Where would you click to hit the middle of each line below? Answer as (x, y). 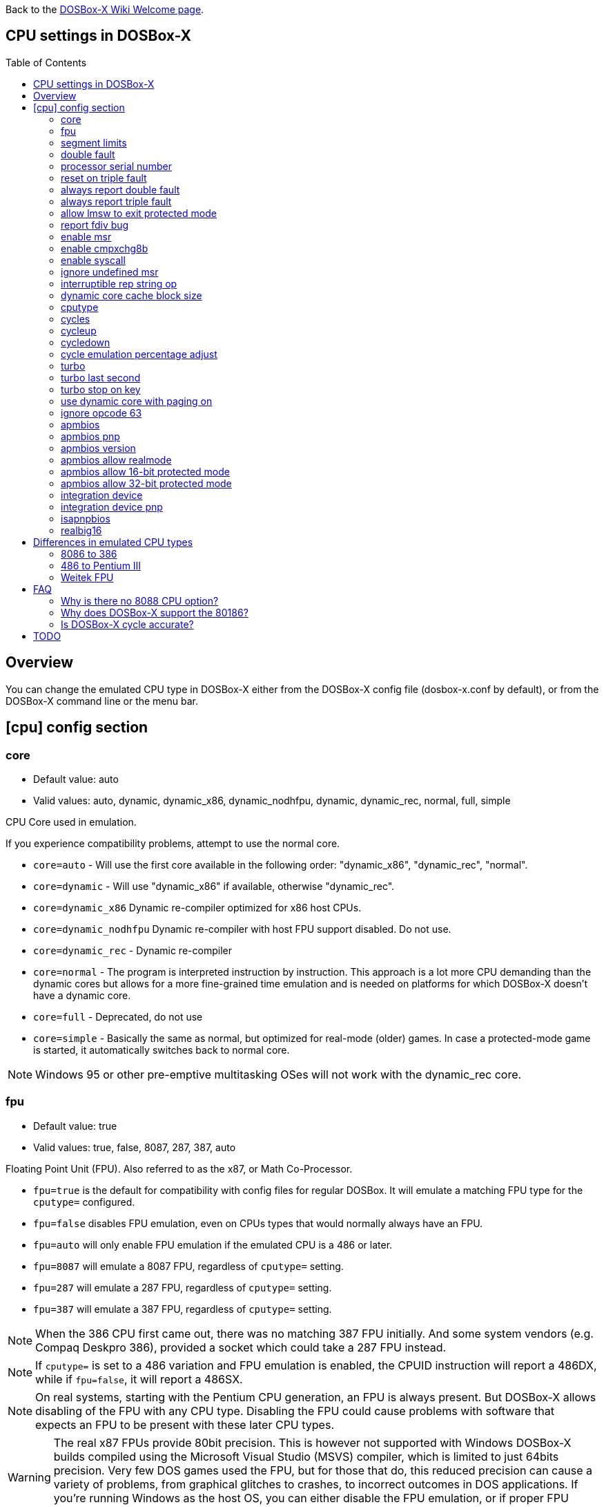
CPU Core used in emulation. (71, 822)
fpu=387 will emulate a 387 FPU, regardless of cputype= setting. (183, 1309)
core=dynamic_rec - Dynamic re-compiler (133, 950)
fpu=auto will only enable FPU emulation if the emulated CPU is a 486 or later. (213, 1244)
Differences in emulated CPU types (113, 542)
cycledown (86, 342)
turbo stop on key (101, 389)
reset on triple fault (104, 178)
